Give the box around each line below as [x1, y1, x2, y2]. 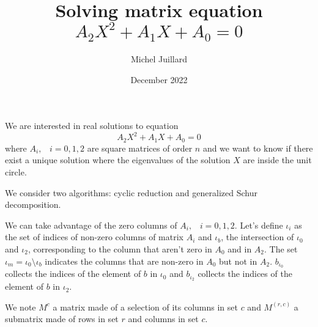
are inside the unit [243, 153, 312, 166]
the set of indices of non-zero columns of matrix [5, 230, 183, 243]
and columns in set [128, 312, 199, 325]
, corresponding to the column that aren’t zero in [28, 242, 212, 255]
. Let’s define [234, 218, 283, 231]
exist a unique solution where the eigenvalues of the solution [5, 153, 231, 166]
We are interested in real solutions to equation [5, 119, 179, 132]
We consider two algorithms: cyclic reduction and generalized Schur [5, 186, 257, 199]
